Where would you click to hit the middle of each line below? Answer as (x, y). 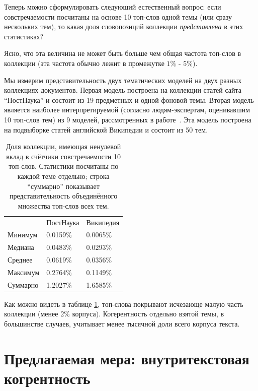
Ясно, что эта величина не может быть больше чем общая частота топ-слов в (123, 53)
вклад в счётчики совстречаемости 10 (64, 156)
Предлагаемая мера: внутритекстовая (127, 358)
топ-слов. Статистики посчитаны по (64, 166)
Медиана (21, 247)
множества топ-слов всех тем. (63, 205)
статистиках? (24, 36)
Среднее (20, 260)
